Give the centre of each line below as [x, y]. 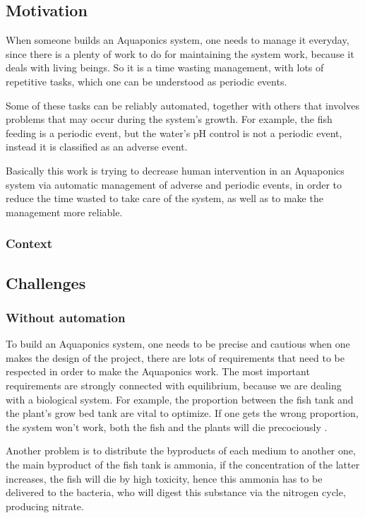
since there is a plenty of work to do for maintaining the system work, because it [180, 53]
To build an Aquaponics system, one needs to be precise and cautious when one [178, 344]
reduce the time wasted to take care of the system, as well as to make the [164, 198]
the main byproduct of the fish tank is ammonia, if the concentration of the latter [183, 464]
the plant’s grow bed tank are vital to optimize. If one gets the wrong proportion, [182, 413]
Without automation [66, 317]
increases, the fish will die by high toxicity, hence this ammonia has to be [164, 478]
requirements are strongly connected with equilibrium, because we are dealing [174, 385]
